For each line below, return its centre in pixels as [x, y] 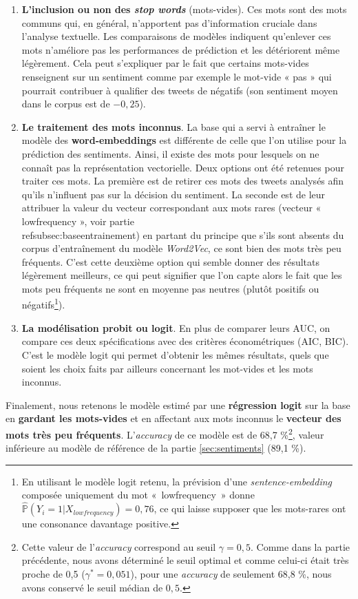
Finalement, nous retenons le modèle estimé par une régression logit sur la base [178, 404]
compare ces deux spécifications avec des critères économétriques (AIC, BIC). [185, 341]
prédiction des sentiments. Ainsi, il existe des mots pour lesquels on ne [170, 153]
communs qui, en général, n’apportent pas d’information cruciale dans [169, 22]
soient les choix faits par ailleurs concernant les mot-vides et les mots [167, 368]
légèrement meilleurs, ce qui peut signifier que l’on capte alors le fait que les [182, 275]
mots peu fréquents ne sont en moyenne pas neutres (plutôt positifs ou [170, 288]
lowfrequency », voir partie [78, 221]
